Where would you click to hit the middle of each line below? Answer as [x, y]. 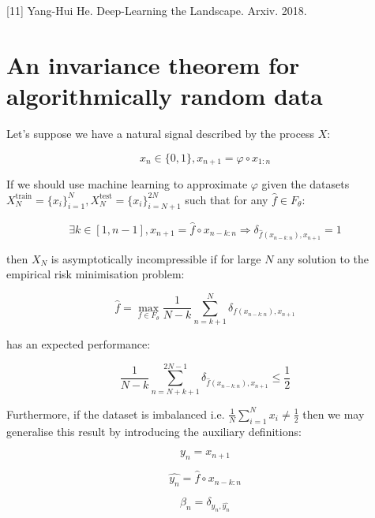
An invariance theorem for [153, 64]
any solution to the [323, 258]
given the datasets [306, 183]
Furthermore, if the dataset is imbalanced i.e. [116, 414]
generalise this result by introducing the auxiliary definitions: [154, 431]
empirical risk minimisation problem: [96, 274]
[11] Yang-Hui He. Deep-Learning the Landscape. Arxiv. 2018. [157, 10]
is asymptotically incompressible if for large [156, 258]
